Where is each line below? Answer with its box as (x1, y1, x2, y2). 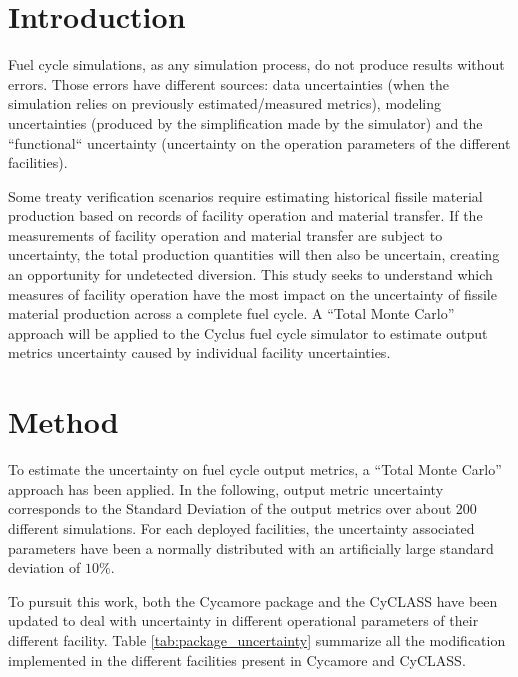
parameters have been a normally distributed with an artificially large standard (8, 537, 494, 558)
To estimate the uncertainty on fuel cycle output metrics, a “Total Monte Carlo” (8, 459, 502, 480)
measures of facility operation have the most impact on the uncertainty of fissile (8, 283, 497, 304)
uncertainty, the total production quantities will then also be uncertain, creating (8, 244, 500, 265)
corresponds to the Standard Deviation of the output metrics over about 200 (8, 498, 477, 519)
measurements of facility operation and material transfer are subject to (8, 224, 443, 245)
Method (8, 401, 119, 442)
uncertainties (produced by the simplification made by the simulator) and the (8, 112, 483, 133)
